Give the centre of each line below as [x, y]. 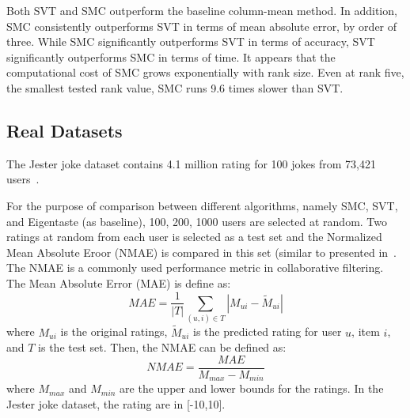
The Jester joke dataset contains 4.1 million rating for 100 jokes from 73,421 [191, 163]
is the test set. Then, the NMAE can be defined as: [162, 347]
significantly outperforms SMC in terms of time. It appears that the [171, 56]
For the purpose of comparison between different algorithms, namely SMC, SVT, [202, 205]
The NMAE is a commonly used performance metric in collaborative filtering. [195, 267]
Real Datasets [65, 130]
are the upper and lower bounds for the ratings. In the [252, 388]
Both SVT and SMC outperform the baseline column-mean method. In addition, [202, 10]
